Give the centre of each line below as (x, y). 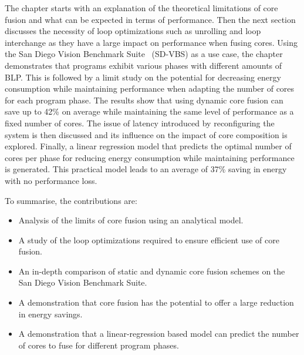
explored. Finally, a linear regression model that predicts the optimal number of (148, 146)
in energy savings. (50, 314)
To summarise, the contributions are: (71, 200)
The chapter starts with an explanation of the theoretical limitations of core (141, 8)
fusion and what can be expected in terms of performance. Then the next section (150, 19)
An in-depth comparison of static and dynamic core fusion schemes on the (152, 271)
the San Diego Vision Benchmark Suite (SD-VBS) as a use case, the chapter (144, 54)
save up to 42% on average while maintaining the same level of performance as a (149, 111)
